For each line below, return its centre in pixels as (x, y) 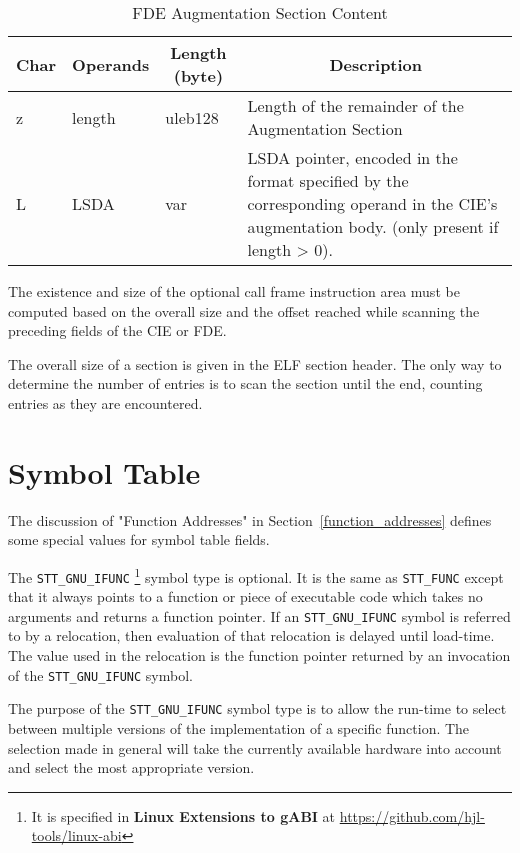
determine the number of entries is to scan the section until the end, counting (245, 383)
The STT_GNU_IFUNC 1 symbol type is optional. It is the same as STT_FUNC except (256, 575)
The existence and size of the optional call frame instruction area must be (234, 291)
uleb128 (192, 117)
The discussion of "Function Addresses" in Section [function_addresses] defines (250, 519)
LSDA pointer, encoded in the (352, 157)
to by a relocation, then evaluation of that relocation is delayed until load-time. (251, 635)
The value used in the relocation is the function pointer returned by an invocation (259, 655)
